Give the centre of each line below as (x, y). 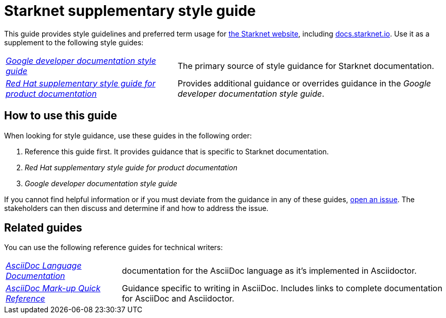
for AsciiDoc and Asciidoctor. (178, 299)
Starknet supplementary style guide (130, 11)
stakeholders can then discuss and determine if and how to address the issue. (136, 208)
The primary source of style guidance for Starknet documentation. (306, 66)
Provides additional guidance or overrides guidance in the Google (304, 83)
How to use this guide (61, 116)
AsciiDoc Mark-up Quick (53, 288)
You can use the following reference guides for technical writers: (114, 248)
